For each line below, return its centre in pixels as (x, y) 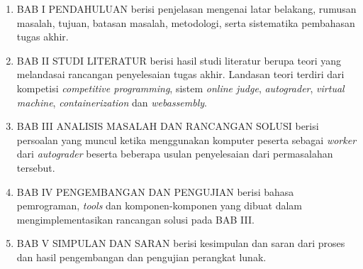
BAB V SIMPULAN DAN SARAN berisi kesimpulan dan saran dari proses (181, 243)
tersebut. (36, 167)
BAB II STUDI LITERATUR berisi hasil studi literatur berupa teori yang (179, 60)
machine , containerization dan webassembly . (112, 102)
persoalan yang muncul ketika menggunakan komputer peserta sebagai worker (186, 139)
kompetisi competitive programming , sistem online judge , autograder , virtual (180, 88)
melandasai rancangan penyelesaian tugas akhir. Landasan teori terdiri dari (180, 74)
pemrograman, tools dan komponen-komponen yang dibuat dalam (159, 205)
